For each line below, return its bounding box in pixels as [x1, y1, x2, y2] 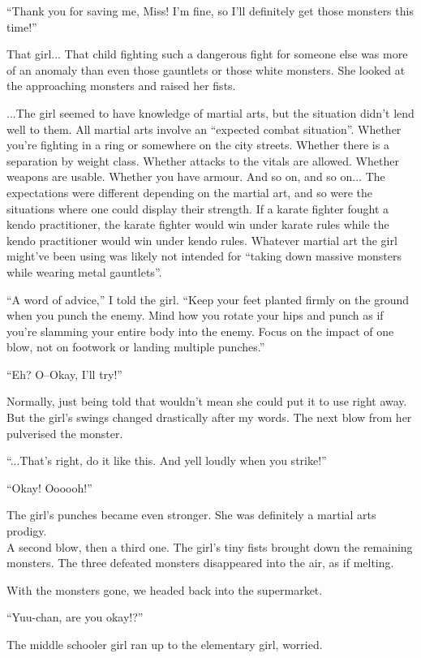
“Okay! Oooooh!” [6, 479, 92, 496]
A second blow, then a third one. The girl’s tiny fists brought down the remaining [6, 538, 413, 555]
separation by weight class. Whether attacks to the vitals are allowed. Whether [6, 152, 399, 169]
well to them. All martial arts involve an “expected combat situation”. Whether [6, 120, 402, 137]
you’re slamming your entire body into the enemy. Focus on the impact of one [6, 322, 394, 339]
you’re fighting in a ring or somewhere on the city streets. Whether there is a [6, 136, 389, 153]
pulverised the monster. [6, 424, 123, 441]
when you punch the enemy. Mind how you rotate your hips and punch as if [6, 307, 384, 324]
